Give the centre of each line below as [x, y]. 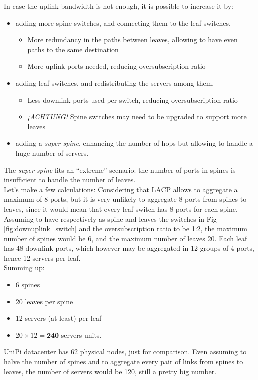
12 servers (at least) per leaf [59, 318]
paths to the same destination [73, 49]
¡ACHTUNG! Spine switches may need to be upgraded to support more [137, 117]
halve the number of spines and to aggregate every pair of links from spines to [124, 362]
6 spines [28, 285]
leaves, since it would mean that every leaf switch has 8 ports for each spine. [121, 209]
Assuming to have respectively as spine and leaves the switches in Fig [110, 219]
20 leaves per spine [44, 301]
